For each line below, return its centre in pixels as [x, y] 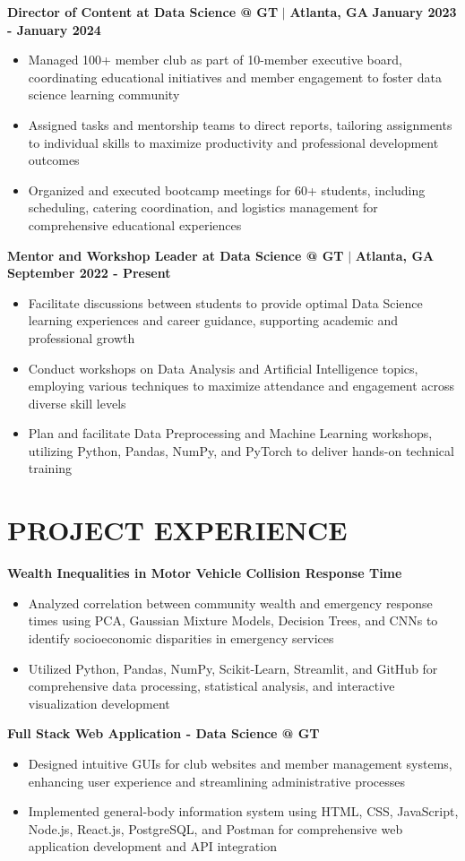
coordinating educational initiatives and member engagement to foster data [235, 77]
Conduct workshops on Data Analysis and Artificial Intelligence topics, [223, 368]
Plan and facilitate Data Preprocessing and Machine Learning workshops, [230, 433]
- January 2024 [54, 29]
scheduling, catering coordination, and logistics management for [203, 207]
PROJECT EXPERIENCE [177, 530]
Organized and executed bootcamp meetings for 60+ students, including [227, 189]
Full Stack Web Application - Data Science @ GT [164, 733]
